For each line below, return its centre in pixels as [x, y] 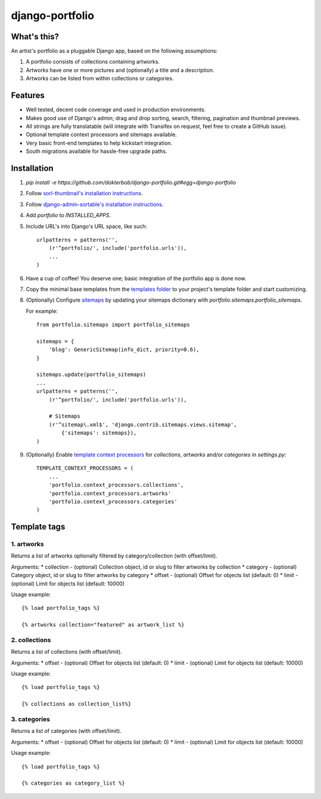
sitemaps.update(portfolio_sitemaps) [92, 375]
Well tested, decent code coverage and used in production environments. [116, 109]
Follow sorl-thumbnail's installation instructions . [84, 193]
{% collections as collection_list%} [77, 704]
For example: [42, 311]
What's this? [35, 37]
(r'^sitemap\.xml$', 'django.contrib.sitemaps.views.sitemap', [143, 424]
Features [28, 95]
